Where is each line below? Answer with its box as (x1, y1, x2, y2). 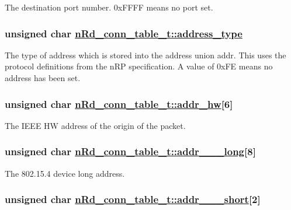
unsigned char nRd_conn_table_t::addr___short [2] (5, 192, 261, 206)
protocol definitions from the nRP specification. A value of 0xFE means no (5, 60, 273, 72)
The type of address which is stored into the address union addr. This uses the (5, 48, 286, 61)
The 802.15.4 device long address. (5, 167, 125, 179)
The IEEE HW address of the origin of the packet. (5, 119, 186, 131)
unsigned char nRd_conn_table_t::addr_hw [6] (5, 96, 233, 111)
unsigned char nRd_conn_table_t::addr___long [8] (5, 144, 256, 159)
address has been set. (5, 72, 81, 83)
